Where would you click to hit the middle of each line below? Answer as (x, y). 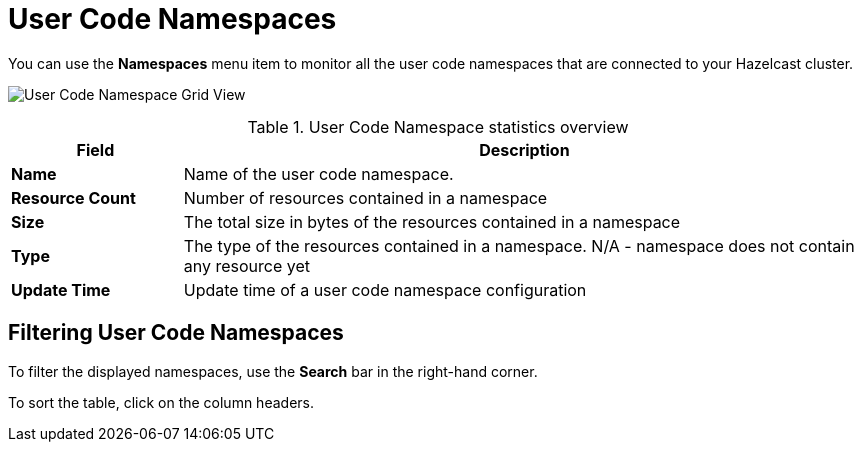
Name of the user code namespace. (318, 173)
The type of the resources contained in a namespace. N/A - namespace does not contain (519, 245)
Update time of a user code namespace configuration (385, 289)
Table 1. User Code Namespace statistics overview (438, 126)
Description (524, 149)
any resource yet (247, 265)
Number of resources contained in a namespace (365, 197)
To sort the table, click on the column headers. (161, 402)
